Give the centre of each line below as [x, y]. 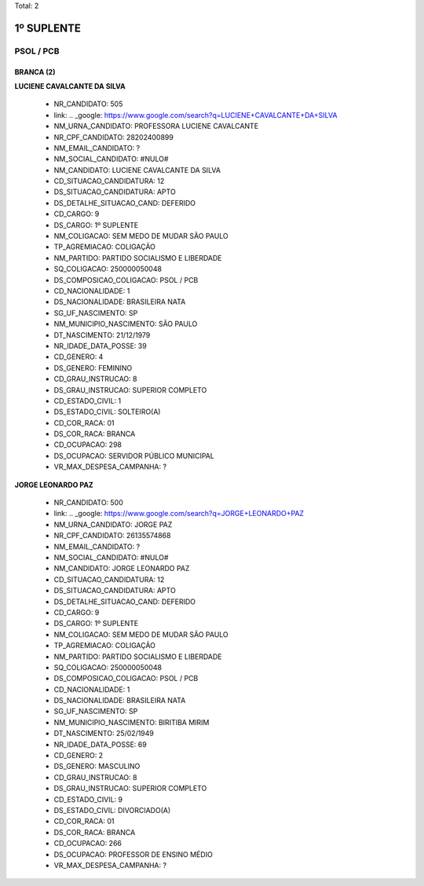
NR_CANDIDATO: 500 [88, 503]
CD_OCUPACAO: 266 [88, 844]
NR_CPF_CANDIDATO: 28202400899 [114, 137]
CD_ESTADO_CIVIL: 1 [88, 401]
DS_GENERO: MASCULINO [97, 767]
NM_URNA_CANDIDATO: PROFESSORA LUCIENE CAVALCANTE [156, 126]
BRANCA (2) [35, 71]
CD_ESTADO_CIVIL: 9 [88, 799]
